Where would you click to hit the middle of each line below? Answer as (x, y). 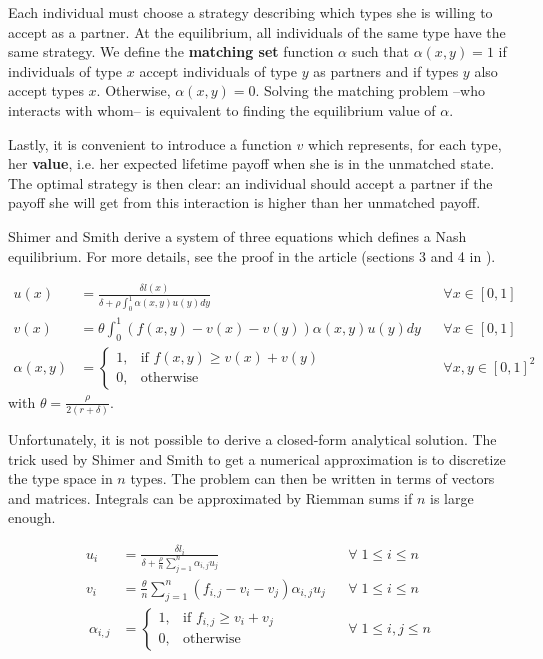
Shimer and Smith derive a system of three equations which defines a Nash (237, 235)
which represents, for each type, (405, 143)
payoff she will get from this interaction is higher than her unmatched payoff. (244, 202)
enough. (32, 517)
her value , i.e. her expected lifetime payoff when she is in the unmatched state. (251, 163)
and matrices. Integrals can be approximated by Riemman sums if (210, 497)
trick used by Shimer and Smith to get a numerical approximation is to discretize (257, 458)
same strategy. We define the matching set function (171, 51)
